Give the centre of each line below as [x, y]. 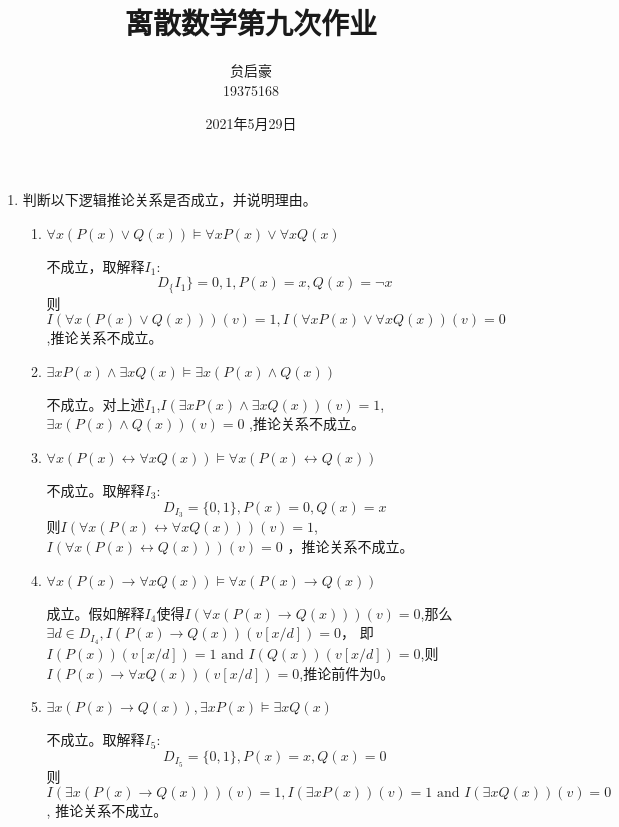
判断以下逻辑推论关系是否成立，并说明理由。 [169, 198]
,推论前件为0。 [347, 672]
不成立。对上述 [95, 403]
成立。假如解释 [95, 612]
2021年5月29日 [251, 123]
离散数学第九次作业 [250, 22]
